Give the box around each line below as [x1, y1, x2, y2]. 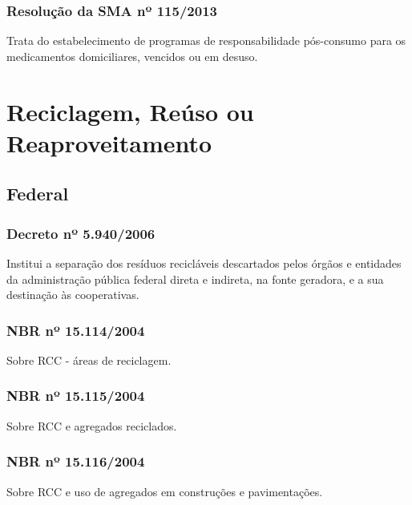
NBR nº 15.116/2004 [6, 451, 145, 471]
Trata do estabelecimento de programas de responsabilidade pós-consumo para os [6, 32, 406, 49]
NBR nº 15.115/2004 [6, 386, 145, 406]
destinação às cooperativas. [6, 286, 139, 303]
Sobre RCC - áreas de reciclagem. [6, 351, 172, 368]
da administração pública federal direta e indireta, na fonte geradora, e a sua [6, 270, 384, 287]
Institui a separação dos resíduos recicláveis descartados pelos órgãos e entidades [6, 254, 402, 271]
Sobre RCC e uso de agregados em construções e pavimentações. [6, 483, 323, 499]
